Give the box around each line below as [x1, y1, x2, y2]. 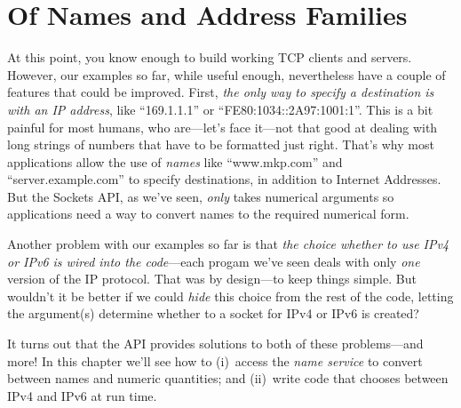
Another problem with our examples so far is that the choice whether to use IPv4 [7, 235, 449, 253]
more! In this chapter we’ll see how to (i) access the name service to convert [7, 351, 423, 370]
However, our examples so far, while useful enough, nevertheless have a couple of [7, 65, 446, 84]
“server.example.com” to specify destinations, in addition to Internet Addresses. [7, 170, 441, 188]
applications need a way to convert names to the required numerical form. [7, 204, 409, 223]
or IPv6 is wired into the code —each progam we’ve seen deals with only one [7, 252, 420, 270]
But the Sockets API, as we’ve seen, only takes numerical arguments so [7, 187, 394, 205]
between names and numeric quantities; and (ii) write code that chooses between [7, 369, 449, 388]
